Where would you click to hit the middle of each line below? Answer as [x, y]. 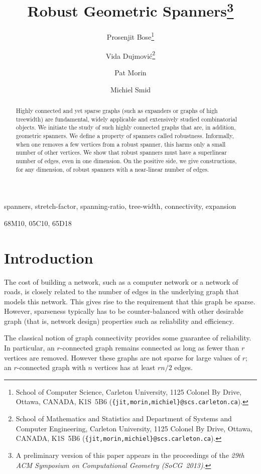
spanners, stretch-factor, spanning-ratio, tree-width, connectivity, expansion [120, 206]
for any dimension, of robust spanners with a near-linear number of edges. [112, 169]
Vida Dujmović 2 [130, 55]
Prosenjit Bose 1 [130, 36]
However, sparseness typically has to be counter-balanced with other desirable [124, 311]
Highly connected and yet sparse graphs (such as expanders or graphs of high [117, 110]
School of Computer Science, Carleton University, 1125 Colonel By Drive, [129, 391]
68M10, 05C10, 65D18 [38, 223]
